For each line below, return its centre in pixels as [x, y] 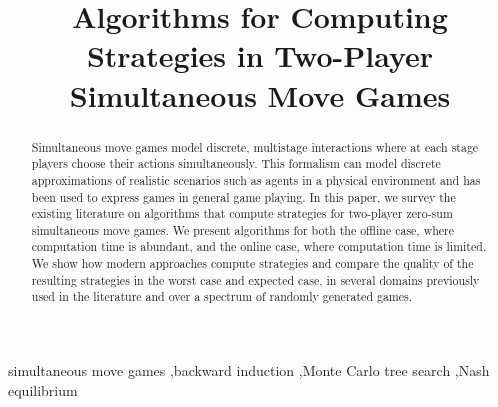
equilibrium [43, 389]
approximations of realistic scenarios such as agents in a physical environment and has [256, 179]
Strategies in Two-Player [260, 55]
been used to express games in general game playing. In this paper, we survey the [243, 196]
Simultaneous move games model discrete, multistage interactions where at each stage [255, 146]
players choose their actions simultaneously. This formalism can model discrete [236, 163]
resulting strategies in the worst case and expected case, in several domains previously [255, 279]
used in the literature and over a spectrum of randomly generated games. [222, 296]
